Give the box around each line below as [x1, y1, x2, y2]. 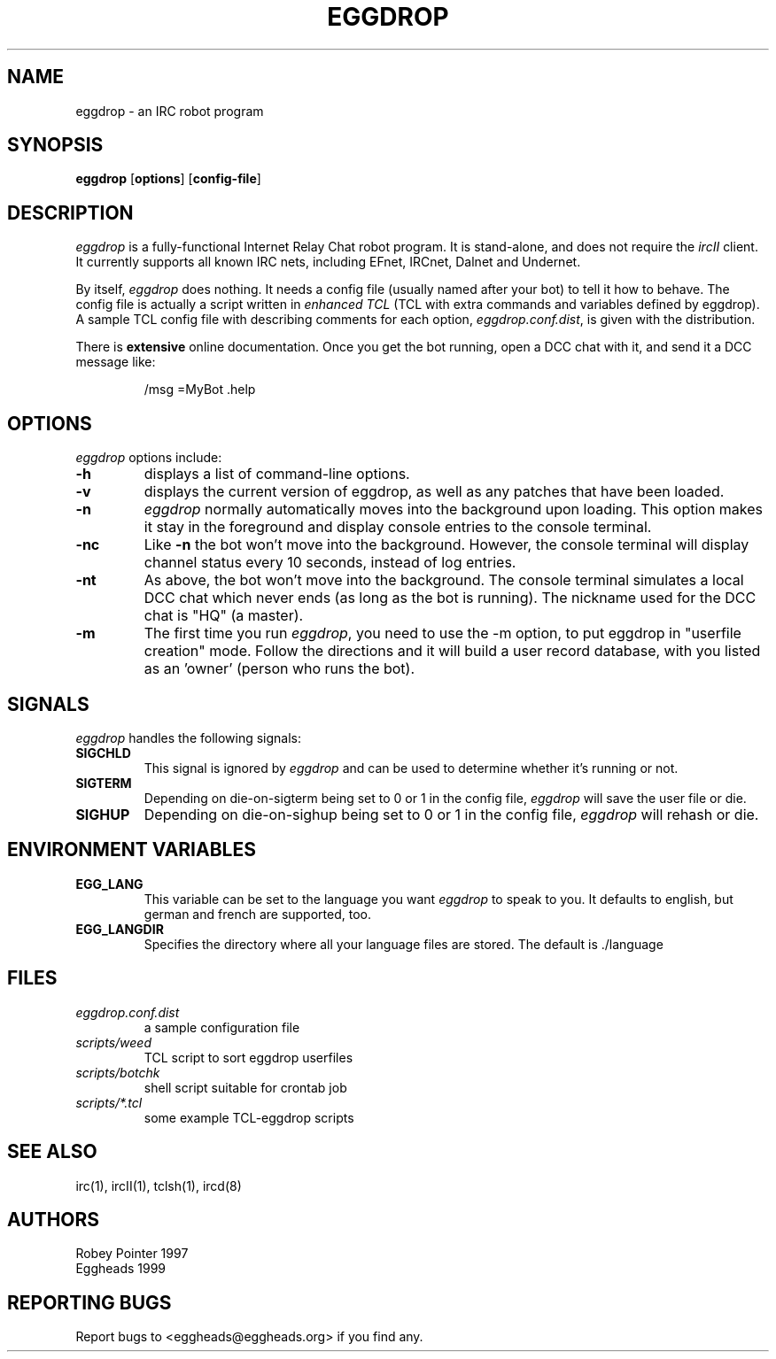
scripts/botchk [75, 1064, 160, 1080]
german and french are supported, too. [144, 906, 371, 922]
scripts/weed [75, 1034, 151, 1050]
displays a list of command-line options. [144, 465, 410, 483]
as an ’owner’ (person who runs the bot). [144, 660, 415, 678]
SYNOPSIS [7, 134, 104, 157]
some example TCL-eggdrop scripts [144, 1109, 354, 1125]
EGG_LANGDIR [75, 921, 164, 937]
